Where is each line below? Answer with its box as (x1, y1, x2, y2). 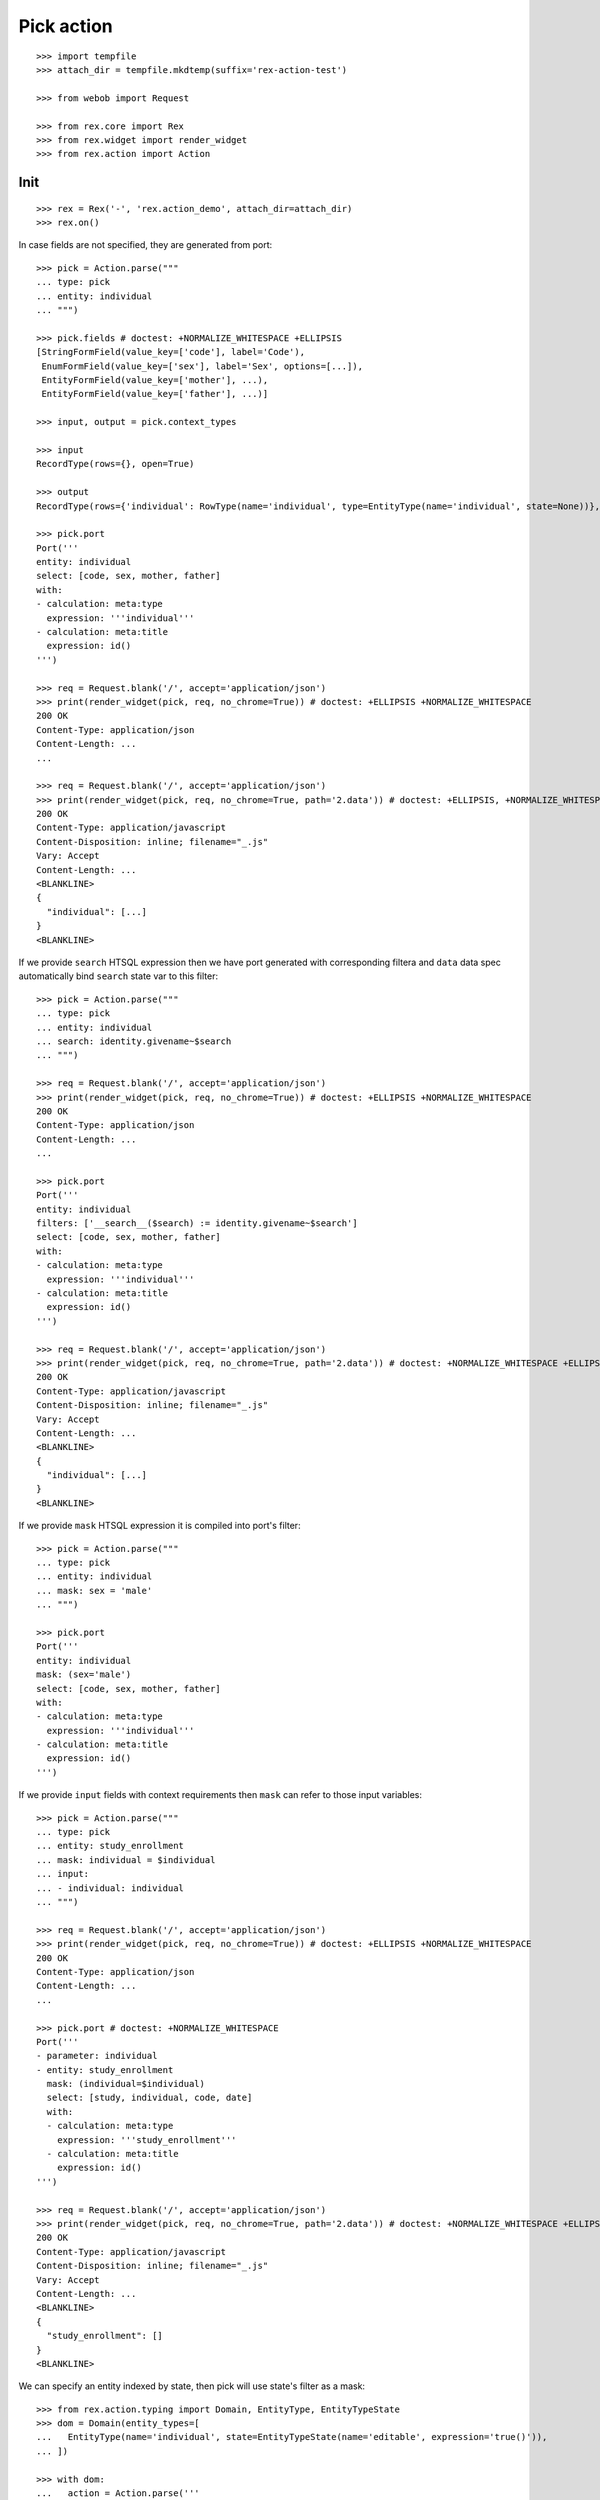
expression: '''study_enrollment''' (56, 2134, 237, 2145)
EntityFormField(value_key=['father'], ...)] (41, 388, 269, 400)
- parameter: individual (36, 2050, 158, 2062)
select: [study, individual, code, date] (46, 2092, 253, 2104)
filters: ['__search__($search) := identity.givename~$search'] (36, 1218, 359, 1229)
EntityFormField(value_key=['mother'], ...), (41, 374, 269, 385)
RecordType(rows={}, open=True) (36, 458, 195, 470)
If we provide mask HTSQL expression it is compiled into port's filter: (18, 1520, 301, 1532)
